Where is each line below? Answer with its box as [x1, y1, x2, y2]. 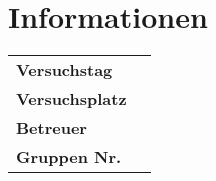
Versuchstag [16, 58, 113, 82]
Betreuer [16, 116, 87, 140]
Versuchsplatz [16, 87, 127, 111]
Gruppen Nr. [16, 145, 122, 169]
